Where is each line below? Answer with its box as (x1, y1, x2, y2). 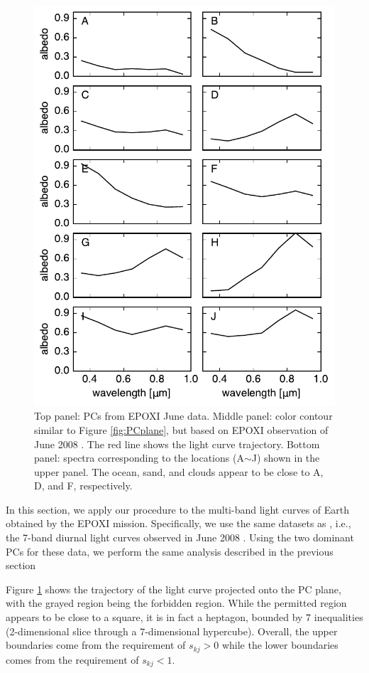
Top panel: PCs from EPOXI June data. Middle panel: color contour (34, 408, 333, 423)
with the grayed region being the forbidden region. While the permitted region (6, 595, 347, 610)
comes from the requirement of (6, 652, 139, 667)
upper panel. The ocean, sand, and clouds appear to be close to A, (34, 464, 324, 479)
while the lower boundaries (221, 637, 338, 652)
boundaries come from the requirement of (6, 637, 186, 652)
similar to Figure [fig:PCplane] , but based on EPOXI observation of (34, 422, 329, 437)
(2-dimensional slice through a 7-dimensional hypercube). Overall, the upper (6, 623, 338, 638)
